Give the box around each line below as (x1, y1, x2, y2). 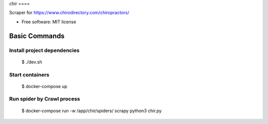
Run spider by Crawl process (9, 95, 80, 102)
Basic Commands (9, 32, 65, 40)
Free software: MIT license (21, 19, 76, 25)
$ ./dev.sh (21, 59, 42, 65)
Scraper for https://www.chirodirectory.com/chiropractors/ (9, 10, 130, 16)
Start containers (9, 71, 50, 78)
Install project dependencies (9, 47, 80, 54)
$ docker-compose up (21, 83, 67, 89)
